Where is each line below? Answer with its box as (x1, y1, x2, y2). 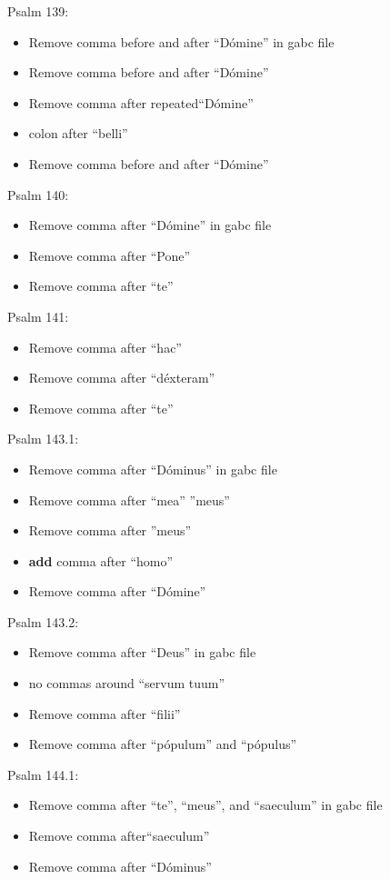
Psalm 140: (7, 185, 69, 204)
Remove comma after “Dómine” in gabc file (28, 215, 272, 235)
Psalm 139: (7, 2, 69, 20)
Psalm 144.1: (7, 764, 79, 784)
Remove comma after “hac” (28, 337, 182, 356)
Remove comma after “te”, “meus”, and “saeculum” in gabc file (28, 795, 383, 814)
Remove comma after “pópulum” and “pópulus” (28, 734, 297, 754)
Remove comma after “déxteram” (28, 368, 215, 387)
